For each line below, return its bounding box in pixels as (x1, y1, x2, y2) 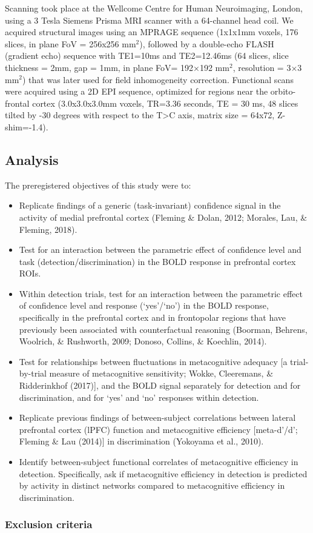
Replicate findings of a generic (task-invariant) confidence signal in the (19, 199, 281, 212)
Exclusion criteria (5, 517, 93, 532)
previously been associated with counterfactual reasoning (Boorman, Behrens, (19, 323, 308, 335)
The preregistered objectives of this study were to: (5, 178, 191, 191)
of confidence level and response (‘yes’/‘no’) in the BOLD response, (19, 299, 269, 312)
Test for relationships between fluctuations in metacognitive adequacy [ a (19, 355, 288, 367)
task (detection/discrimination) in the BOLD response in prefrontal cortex (19, 255, 296, 267)
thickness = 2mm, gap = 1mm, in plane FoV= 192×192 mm (5, 61, 229, 73)
